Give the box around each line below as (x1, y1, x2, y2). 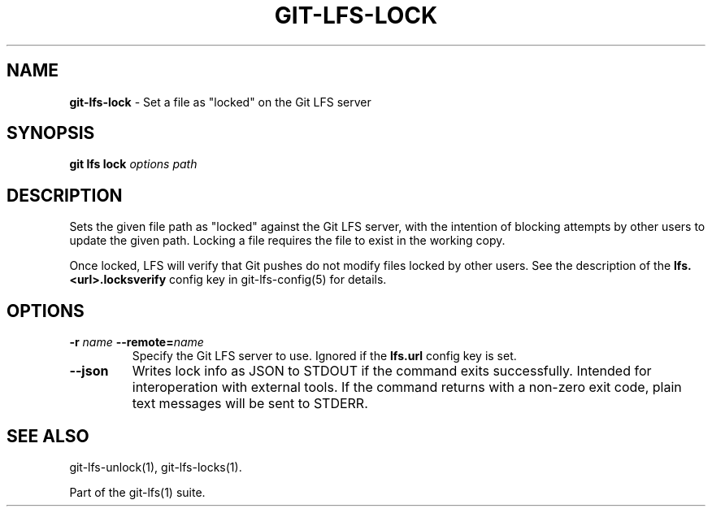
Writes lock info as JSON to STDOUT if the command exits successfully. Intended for (132, 363, 652, 380)
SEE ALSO (7, 425, 89, 446)
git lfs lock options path (69, 157, 198, 172)
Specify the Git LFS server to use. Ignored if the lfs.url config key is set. (132, 349, 517, 363)
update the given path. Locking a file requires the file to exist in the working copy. (69, 233, 506, 248)
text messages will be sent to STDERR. (132, 395, 368, 412)
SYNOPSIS (7, 123, 95, 144)
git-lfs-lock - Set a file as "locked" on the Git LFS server (69, 94, 371, 109)
